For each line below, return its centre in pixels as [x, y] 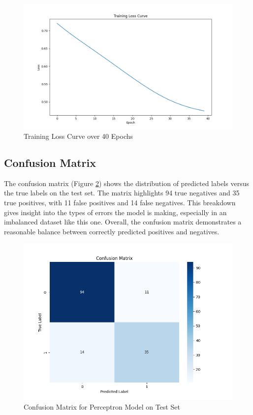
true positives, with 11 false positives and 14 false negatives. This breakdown [120, 202]
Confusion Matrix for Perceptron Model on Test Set [102, 406]
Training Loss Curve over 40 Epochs [79, 136]
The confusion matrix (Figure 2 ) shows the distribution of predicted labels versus [126, 183]
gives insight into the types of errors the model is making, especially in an [115, 212]
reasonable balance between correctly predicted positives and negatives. [112, 231]
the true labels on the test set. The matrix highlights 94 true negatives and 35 [122, 193]
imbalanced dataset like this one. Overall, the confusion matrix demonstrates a [123, 222]
